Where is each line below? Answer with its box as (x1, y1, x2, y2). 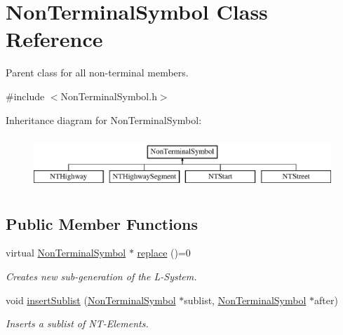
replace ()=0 (137, 245, 191, 260)
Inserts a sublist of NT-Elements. (6, 316, 149, 331)
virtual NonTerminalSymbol (6, 245, 126, 260)
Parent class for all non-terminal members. (6, 65, 189, 80)
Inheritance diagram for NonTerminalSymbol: (6, 112, 202, 127)
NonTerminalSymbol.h (60, 88, 157, 103)
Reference (6, 25, 103, 53)
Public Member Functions (6, 212, 198, 234)
